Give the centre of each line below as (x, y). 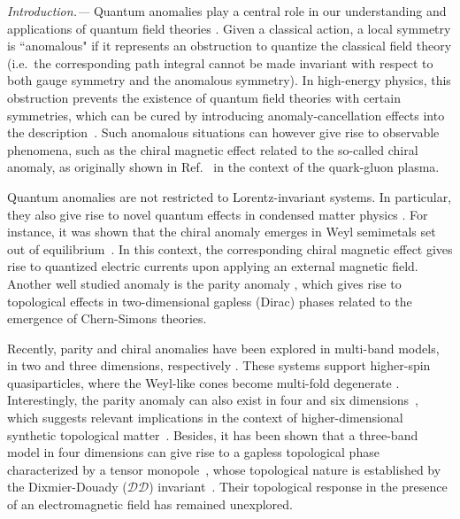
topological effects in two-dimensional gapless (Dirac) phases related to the (210, 301)
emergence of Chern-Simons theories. (107, 318)
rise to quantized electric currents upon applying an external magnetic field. (213, 266)
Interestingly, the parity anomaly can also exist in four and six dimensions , (213, 400)
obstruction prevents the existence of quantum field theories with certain (204, 97)
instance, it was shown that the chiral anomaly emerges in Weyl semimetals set (222, 232)
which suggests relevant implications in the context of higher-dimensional (205, 418)
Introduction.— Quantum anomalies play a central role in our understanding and (227, 11)
